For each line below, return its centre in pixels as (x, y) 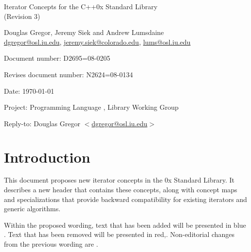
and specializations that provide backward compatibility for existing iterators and (125, 199)
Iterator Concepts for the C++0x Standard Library (81, 6)
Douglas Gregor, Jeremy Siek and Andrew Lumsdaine (84, 32)
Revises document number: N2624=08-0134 (69, 74)
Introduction (47, 157)
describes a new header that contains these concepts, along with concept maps (121, 190)
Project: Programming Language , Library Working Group (91, 107)
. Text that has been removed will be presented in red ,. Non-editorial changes (119, 234)
